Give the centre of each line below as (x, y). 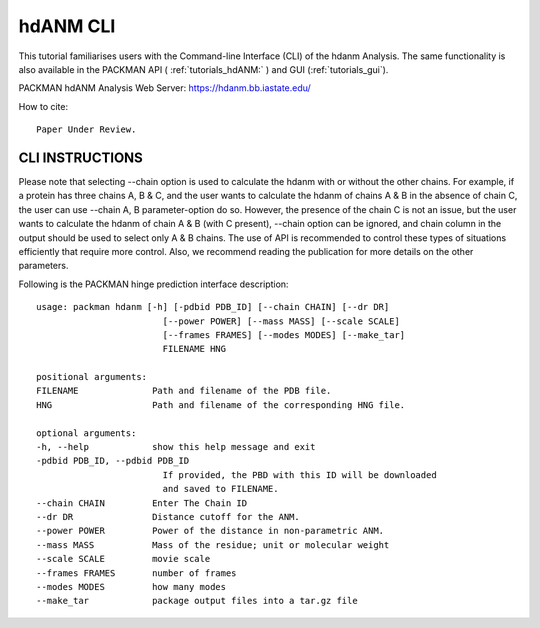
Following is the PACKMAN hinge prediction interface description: (153, 284)
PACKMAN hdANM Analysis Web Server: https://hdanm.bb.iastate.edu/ (165, 88)
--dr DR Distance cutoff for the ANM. (168, 516)
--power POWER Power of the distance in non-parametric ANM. (210, 531)
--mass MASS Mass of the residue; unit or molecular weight (213, 544)
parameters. (43, 266)
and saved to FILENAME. (220, 489)
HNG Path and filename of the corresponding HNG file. (221, 404)
